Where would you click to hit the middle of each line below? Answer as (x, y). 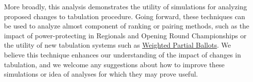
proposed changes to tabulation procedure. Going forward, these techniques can (125, 16)
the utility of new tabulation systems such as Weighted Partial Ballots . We (118, 45)
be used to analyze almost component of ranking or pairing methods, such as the (127, 26)
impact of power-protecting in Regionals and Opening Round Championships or (125, 35)
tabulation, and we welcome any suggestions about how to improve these (114, 64)
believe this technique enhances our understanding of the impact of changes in (123, 54)
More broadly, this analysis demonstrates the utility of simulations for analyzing (126, 6)
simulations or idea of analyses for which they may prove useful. (101, 74)
